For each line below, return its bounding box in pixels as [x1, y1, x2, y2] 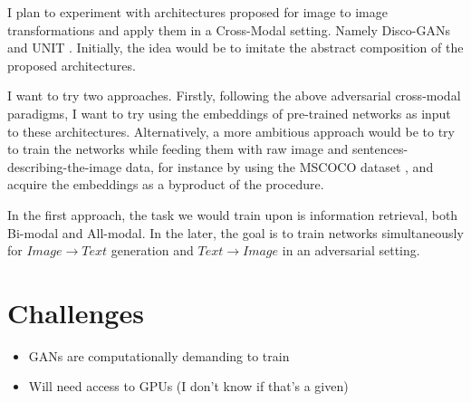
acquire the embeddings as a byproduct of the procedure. [7, 175, 324, 194]
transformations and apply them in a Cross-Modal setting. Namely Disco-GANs [7, 20, 451, 39]
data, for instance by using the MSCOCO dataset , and [125, 157, 434, 176]
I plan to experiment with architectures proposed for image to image [7, 3, 388, 21]
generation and [111, 241, 194, 260]
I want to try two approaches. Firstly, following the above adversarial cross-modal [7, 86, 461, 105]
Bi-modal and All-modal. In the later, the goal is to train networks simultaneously [7, 223, 464, 242]
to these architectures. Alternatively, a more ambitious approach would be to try [7, 121, 455, 140]
